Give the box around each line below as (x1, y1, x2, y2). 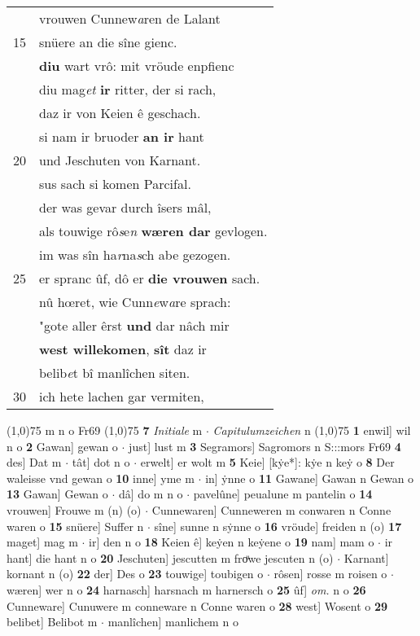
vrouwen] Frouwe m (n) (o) (7, 501, 142, 518)
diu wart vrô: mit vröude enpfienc (39, 56, 234, 75)
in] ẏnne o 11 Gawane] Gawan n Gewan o (205, 469, 414, 486)
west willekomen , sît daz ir (39, 340, 207, 358)
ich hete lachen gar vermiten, (39, 387, 204, 406)
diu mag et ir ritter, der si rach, (39, 80, 217, 99)
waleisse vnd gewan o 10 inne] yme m (7, 469, 195, 486)
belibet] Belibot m (7, 613, 98, 630)
